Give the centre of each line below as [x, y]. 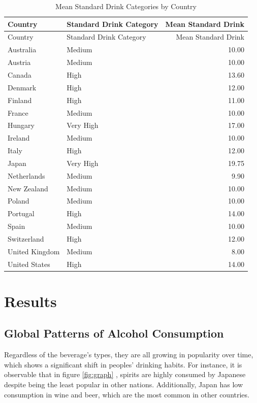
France [18, 112]
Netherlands [26, 175]
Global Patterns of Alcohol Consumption [114, 333]
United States [29, 264]
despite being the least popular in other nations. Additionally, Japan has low [124, 384]
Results [30, 301]
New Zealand [28, 188]
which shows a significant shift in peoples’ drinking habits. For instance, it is [123, 364]
